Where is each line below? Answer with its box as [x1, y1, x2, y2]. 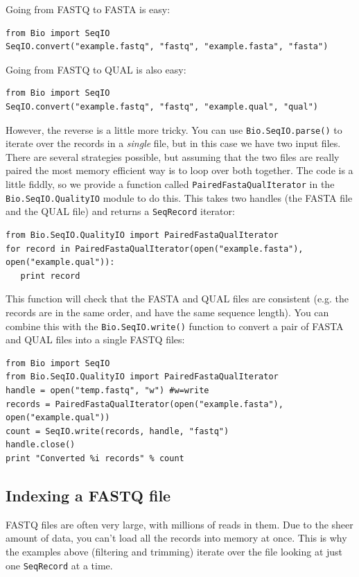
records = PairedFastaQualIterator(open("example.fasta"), [6, 399, 283, 409]
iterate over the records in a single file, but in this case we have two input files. [6, 136, 341, 150]
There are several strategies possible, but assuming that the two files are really [6, 149, 340, 164]
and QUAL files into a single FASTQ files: [6, 332, 185, 347]
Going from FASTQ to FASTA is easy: [6, 2, 170, 16]
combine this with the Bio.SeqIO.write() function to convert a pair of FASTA [6, 318, 344, 333]
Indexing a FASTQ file [6, 484, 171, 506]
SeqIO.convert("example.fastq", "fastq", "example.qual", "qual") [6, 101, 319, 112]
